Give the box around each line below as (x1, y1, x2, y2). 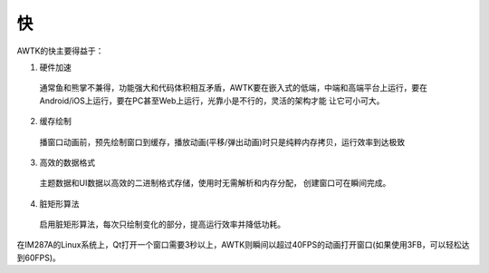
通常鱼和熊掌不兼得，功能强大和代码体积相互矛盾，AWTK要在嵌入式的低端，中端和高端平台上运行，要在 (39, 83, 428, 93)
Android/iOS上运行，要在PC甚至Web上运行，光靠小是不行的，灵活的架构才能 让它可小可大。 (39, 95, 385, 106)
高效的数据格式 (39, 157, 95, 168)
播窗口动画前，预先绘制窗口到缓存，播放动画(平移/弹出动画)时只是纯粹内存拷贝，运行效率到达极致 (39, 136, 406, 147)
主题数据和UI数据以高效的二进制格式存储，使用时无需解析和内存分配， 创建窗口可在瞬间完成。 (39, 178, 391, 189)
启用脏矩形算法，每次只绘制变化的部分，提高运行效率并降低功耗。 (39, 219, 285, 230)
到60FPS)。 (16, 252, 61, 263)
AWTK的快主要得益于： (16, 45, 104, 56)
